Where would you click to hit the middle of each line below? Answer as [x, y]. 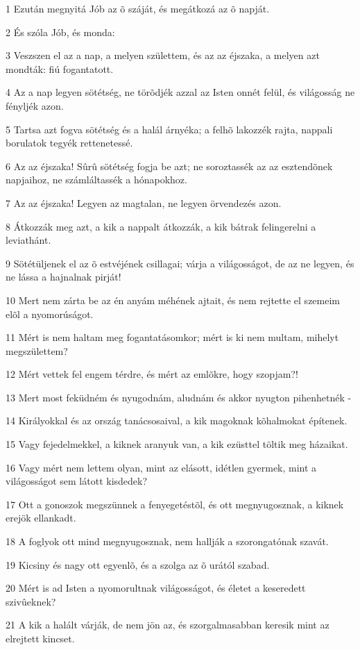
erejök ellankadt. [41, 518]
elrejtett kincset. [40, 638]
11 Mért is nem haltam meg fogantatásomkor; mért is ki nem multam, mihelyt [172, 337]
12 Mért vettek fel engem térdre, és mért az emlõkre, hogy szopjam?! [152, 374]
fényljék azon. [35, 105]
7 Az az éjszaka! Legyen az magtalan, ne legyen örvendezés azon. [144, 202]
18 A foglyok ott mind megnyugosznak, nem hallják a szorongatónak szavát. [167, 541]
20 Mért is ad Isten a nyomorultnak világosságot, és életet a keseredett [156, 588]
